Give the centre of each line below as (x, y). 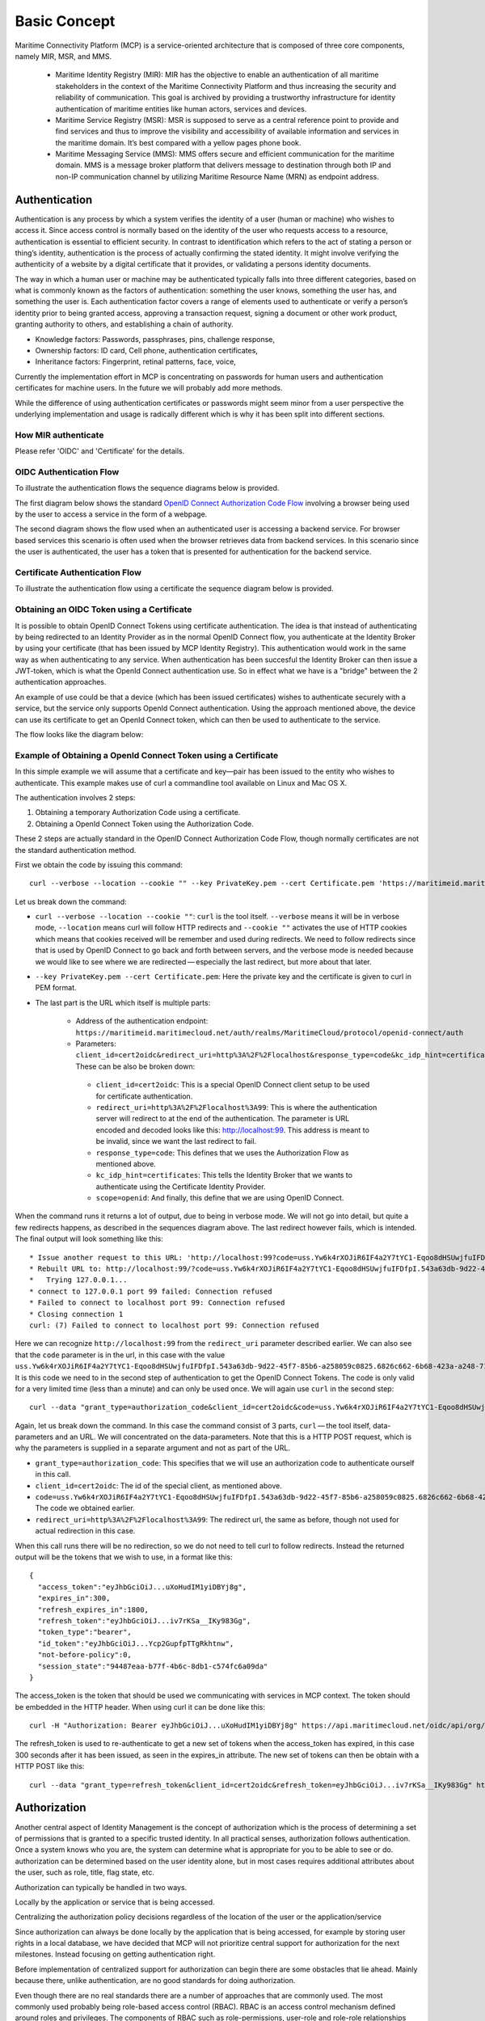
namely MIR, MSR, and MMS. (63, 56)
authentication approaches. (61, 682)
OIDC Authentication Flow (67, 471)
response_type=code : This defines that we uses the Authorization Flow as (222, 1153)
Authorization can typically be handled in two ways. (101, 1887)
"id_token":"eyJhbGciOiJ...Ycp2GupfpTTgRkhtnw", (136, 1643)
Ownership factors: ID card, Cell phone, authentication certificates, (147, 351)
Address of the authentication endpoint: (142, 1021)
